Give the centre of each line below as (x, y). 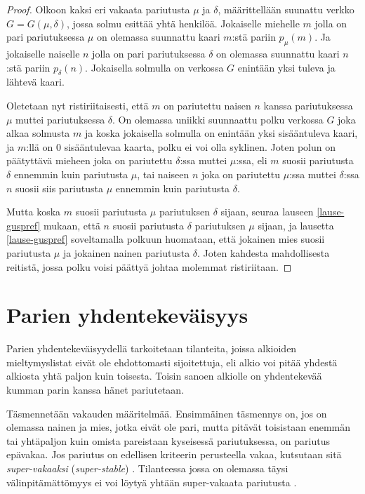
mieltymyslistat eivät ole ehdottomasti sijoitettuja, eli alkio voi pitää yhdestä (172, 362)
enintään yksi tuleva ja (286, 67)
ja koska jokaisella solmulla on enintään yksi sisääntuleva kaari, (221, 133)
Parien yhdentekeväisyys (127, 315)
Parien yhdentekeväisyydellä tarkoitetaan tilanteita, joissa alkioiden (152, 348)
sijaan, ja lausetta (296, 225)
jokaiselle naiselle (43, 53)
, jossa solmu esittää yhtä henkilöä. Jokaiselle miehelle (183, 23)
